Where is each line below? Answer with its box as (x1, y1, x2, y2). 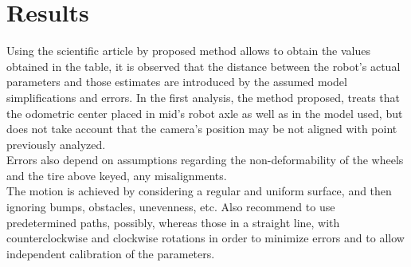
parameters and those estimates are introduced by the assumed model (6, 73, 347, 90)
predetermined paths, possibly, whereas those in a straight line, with (6, 214, 340, 230)
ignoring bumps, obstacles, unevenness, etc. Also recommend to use (6, 198, 335, 215)
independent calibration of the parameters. (6, 245, 215, 261)
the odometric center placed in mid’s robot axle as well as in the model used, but (6, 104, 403, 121)
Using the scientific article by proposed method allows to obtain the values (6, 42, 371, 59)
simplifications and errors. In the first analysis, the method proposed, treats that (6, 88, 400, 105)
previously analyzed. (6, 135, 106, 152)
